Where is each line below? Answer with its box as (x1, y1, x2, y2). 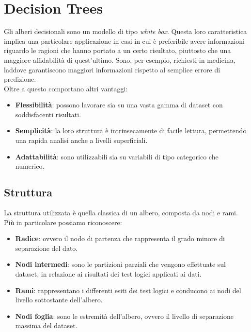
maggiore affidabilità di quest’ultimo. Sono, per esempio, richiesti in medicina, (4, 54, 235, 65)
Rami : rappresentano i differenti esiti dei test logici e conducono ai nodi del (15, 285, 241, 295)
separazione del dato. (15, 243, 78, 253)
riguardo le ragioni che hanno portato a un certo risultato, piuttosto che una (4, 45, 231, 55)
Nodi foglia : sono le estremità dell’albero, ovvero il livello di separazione (15, 311, 234, 321)
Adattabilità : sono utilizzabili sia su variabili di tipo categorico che (15, 151, 219, 161)
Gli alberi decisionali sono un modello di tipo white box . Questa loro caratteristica (4, 26, 247, 36)
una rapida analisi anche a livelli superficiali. (15, 135, 148, 145)
